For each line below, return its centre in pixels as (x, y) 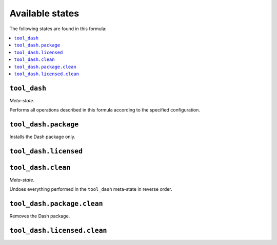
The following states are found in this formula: (58, 29)
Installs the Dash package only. (42, 137)
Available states (44, 13)
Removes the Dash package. (40, 216)
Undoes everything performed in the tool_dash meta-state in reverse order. (91, 189)
